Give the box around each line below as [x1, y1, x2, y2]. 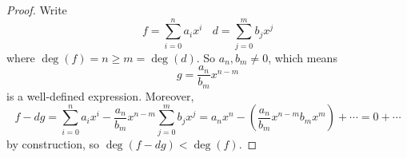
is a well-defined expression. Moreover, [6, 87, 194, 104]
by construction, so [6, 135, 100, 152]
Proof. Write [6, 2, 67, 18]
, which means [268, 49, 337, 65]
